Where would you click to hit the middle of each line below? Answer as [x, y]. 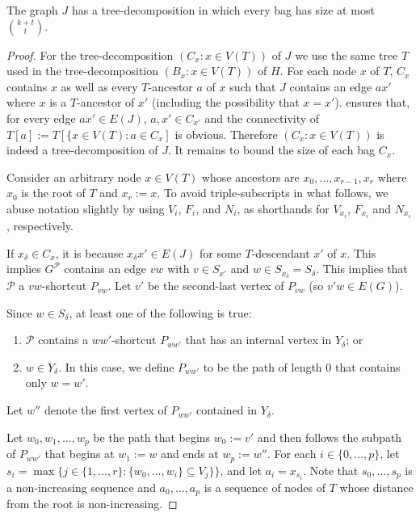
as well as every [99, 86]
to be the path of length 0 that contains [302, 366]
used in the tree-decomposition [83, 71]
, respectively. [40, 226]
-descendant [281, 252]
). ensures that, [372, 102]
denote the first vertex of [105, 410]
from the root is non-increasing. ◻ [92, 504]
